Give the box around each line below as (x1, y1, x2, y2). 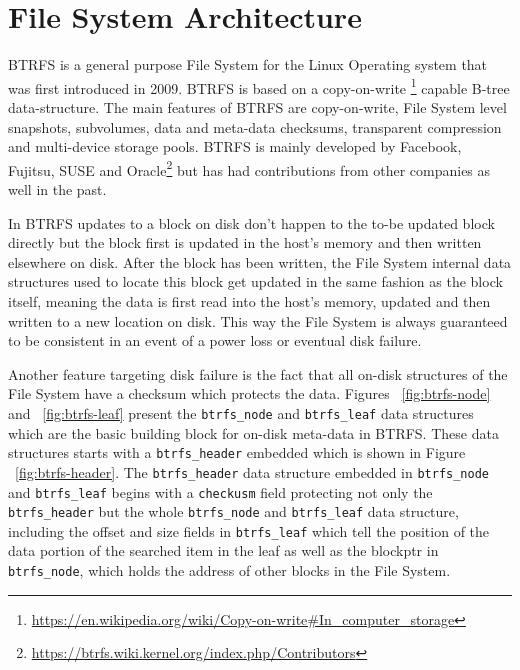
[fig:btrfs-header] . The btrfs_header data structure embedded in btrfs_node (15, 461, 490, 482)
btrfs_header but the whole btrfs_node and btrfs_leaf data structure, (8, 501, 459, 522)
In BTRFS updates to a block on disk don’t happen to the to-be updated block (8, 212, 495, 233)
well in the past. (8, 179, 107, 199)
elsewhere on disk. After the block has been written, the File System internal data (8, 251, 512, 272)
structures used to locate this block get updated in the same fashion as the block (8, 271, 503, 292)
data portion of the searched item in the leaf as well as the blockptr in (8, 540, 439, 561)
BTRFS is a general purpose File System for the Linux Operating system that (8, 54, 488, 75)
